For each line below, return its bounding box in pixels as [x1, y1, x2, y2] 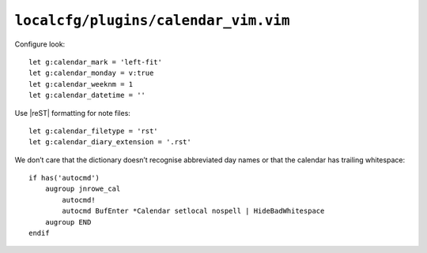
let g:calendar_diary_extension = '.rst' [28, 138, 191, 147]
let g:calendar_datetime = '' [28, 91, 146, 100]
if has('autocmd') [28, 173, 100, 183]
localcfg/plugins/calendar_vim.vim [14, 12, 290, 29]
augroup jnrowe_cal [44, 184, 121, 193]
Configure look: [14, 39, 66, 49]
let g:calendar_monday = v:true [28, 69, 154, 78]
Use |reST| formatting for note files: [14, 108, 130, 117]
